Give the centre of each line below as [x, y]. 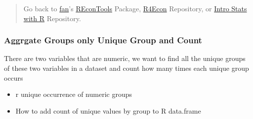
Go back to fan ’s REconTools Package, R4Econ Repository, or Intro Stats [135, 8]
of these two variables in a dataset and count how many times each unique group [126, 68]
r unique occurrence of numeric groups [74, 94]
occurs [14, 77]
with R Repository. [52, 18]
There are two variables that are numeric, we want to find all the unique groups [125, 58]
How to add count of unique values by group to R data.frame [108, 110]
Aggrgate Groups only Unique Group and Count [103, 40]
